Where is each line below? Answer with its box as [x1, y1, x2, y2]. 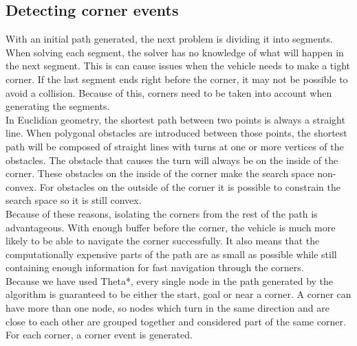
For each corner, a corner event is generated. [6, 327, 193, 342]
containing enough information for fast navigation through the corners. [6, 260, 304, 275]
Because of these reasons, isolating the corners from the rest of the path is [6, 206, 318, 220]
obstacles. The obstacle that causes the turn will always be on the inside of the [6, 152, 338, 167]
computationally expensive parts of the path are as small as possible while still [6, 246, 337, 261]
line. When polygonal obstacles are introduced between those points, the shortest [6, 126, 347, 140]
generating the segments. [6, 99, 110, 113]
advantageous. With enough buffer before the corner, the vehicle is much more [6, 220, 336, 234]
